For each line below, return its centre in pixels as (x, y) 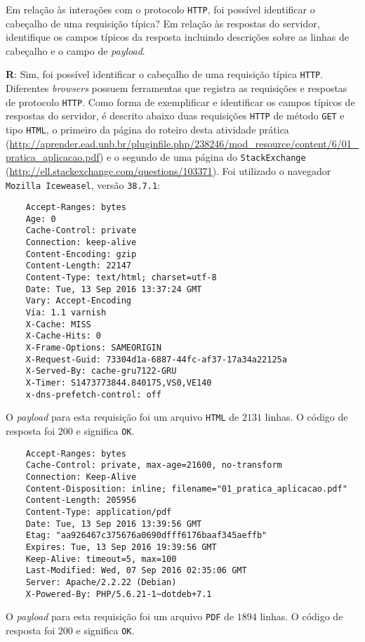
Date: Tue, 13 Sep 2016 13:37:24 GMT (114, 289)
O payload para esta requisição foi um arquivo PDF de (120, 616)
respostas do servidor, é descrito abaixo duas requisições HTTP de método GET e (175, 116)
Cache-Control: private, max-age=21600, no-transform (154, 465)
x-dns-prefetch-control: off (93, 394)
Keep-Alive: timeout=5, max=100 (101, 559)
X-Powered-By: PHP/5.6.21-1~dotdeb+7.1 (119, 594)
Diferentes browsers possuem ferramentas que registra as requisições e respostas (177, 88)
